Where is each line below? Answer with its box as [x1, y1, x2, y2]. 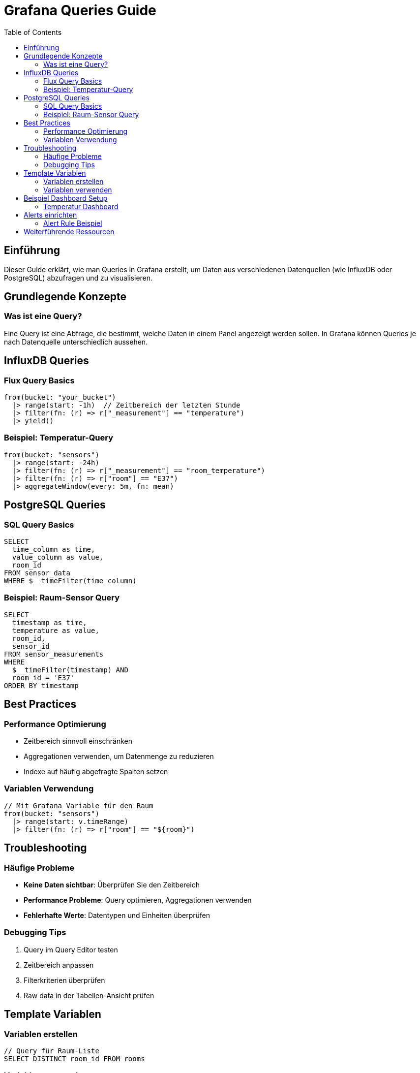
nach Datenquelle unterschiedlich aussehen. [4, 337, 148, 346]
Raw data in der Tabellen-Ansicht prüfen [24, 991, 154, 1000]
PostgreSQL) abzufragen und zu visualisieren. [4, 273, 153, 282]
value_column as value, [12, 553, 104, 561]
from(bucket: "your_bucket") [4, 393, 116, 402]
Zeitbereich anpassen [24, 960, 94, 969]
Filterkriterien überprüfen [24, 976, 105, 984]
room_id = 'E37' [12, 673, 75, 682]
